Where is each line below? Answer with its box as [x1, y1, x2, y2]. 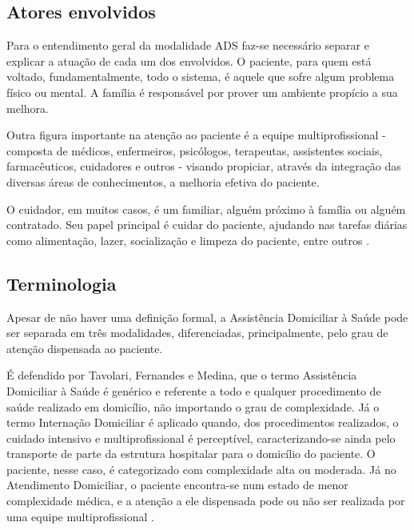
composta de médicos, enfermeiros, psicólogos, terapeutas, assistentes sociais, [6, 142, 383, 159]
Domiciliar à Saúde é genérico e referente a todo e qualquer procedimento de [6, 382, 381, 399]
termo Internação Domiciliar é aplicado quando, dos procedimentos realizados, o [6, 414, 399, 431]
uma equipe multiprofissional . [6, 508, 154, 524]
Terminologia [6, 271, 117, 295]
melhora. [6, 99, 49, 116]
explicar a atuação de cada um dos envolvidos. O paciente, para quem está [6, 52, 372, 69]
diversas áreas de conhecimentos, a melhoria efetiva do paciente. [6, 173, 320, 190]
